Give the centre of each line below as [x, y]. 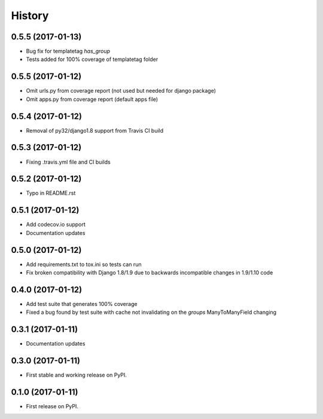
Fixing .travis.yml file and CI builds [68, 162]
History [30, 16]
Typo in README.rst [51, 193]
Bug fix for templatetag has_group [68, 51]
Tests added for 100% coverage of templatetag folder [92, 59]
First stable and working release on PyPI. [76, 375]
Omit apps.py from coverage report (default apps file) [92, 99]
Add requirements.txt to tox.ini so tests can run [84, 264]
